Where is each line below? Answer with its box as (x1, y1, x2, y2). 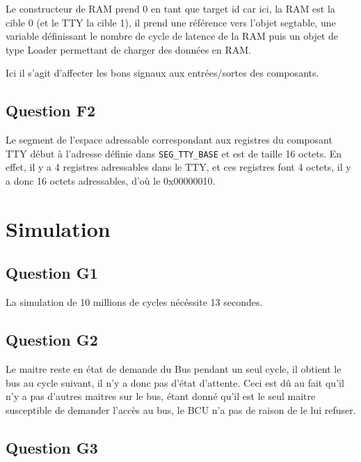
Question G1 (6, 262, 98, 284)
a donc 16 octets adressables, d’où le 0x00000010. (6, 174, 216, 188)
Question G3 (6, 436, 98, 458)
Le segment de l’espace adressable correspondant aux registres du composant (6, 132, 332, 147)
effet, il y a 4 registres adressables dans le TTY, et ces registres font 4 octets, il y (6, 160, 351, 174)
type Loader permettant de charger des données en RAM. (6, 42, 252, 56)
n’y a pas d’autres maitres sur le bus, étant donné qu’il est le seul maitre (6, 389, 316, 403)
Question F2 (6, 100, 96, 121)
